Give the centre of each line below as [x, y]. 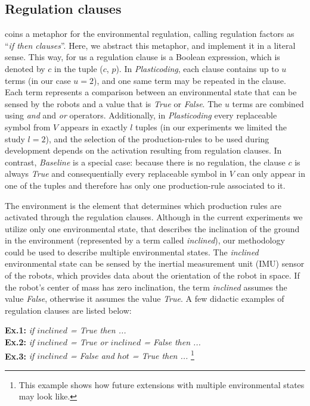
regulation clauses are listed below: [68, 310]
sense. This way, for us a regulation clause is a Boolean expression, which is [142, 57]
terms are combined [268, 103]
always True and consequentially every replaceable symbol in [116, 174]
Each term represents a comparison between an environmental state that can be [151, 92]
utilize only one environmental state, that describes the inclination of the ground [152, 228]
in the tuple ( [79, 68]
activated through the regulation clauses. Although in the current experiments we [154, 217]
